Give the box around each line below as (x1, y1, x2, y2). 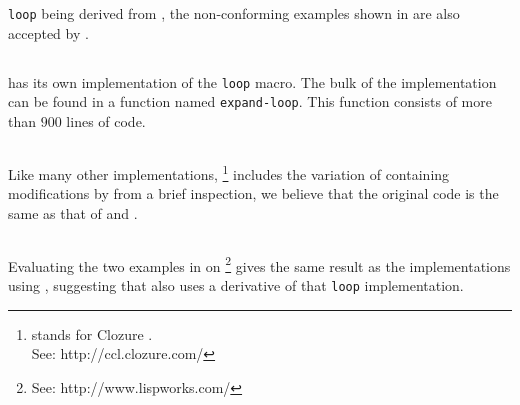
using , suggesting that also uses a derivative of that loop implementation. (8, 275, 464, 296)
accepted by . (8, 22, 89, 43)
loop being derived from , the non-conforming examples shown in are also (8, 3, 460, 23)
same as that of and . (8, 202, 138, 223)
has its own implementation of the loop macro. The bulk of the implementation (8, 71, 497, 92)
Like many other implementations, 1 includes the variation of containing (8, 160, 450, 184)
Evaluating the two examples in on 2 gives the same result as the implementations (8, 252, 511, 276)
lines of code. (66, 110, 146, 131)
